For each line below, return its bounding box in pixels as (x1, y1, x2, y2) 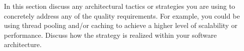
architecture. (4, 39, 42, 50)
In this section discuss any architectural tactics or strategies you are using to (4, 1, 235, 11)
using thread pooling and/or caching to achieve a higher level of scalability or (4, 20, 238, 30)
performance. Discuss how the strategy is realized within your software (4, 29, 217, 40)
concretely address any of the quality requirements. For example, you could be (4, 10, 240, 21)
